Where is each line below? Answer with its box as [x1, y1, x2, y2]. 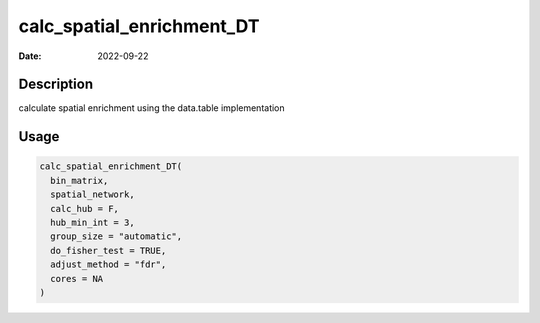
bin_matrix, [50, 175, 109, 186]
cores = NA [50, 273, 104, 284]
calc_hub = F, [50, 203, 120, 214]
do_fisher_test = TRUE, [50, 245, 167, 256]
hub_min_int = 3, [50, 217, 135, 229]
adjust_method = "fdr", [50, 259, 167, 270]
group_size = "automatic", [50, 231, 183, 242]
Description [18, 76, 94, 93]
